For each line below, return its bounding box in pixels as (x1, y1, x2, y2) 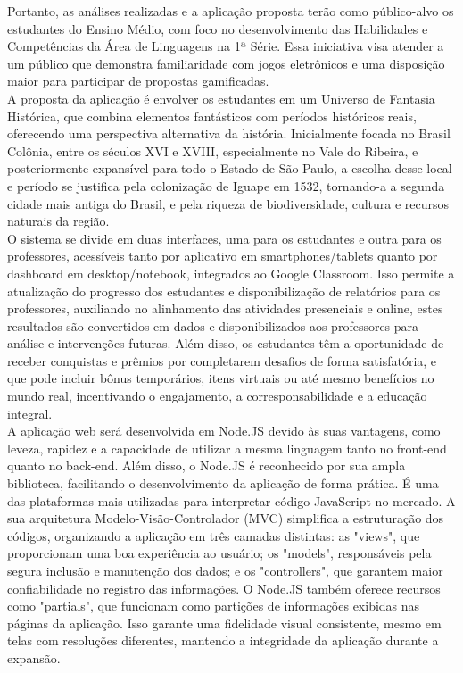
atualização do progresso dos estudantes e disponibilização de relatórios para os (7, 281, 441, 300)
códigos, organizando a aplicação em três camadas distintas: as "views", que (7, 526, 420, 544)
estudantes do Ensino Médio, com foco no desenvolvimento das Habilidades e (7, 19, 428, 37)
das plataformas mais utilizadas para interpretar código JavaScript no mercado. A (7, 491, 456, 510)
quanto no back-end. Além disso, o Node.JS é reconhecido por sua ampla (7, 456, 406, 475)
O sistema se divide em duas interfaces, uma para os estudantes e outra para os (7, 228, 442, 247)
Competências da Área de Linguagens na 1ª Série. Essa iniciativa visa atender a (7, 37, 444, 55)
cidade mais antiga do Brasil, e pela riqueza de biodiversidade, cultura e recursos (7, 194, 450, 212)
